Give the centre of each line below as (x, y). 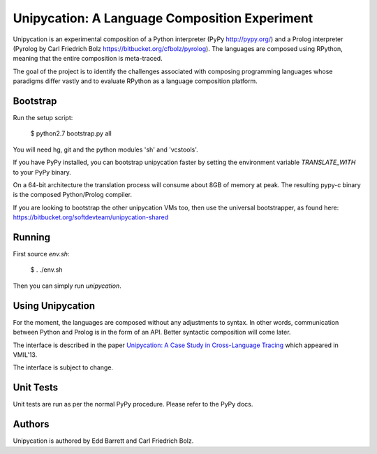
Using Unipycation (54, 306)
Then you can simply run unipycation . (67, 286)
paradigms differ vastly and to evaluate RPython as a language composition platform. (135, 81)
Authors (31, 424)
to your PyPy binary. (42, 172)
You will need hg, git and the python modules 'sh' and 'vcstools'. (105, 149)
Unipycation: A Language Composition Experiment (163, 18)
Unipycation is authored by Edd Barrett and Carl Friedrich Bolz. (103, 441)
